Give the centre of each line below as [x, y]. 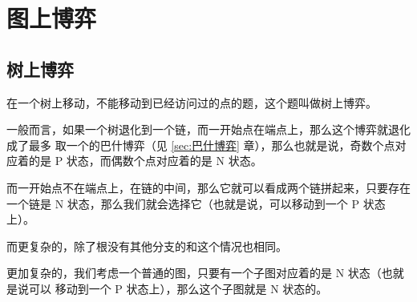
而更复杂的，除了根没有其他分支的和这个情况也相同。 [147, 246]
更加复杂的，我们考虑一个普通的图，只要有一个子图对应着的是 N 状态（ [194, 273]
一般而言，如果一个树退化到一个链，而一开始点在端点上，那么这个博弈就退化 [208, 129]
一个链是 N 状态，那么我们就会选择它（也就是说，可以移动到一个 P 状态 [196, 203]
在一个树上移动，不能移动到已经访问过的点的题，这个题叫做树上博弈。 [192, 102]
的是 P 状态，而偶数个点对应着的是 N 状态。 [145, 161]
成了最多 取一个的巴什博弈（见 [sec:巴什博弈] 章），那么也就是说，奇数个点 [201, 145]
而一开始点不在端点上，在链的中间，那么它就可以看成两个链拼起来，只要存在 [208, 187]
